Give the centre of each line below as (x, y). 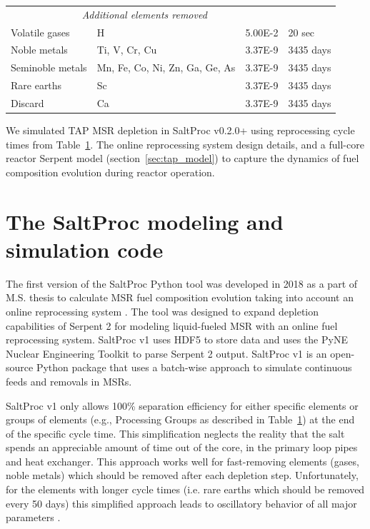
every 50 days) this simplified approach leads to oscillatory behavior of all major (181, 503)
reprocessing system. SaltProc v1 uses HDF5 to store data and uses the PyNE (177, 339)
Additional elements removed (144, 14)
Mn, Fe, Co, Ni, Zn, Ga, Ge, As (166, 67)
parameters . (33, 517)
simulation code (85, 249)
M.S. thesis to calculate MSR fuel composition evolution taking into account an (180, 297)
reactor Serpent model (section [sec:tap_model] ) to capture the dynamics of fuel (182, 158)
